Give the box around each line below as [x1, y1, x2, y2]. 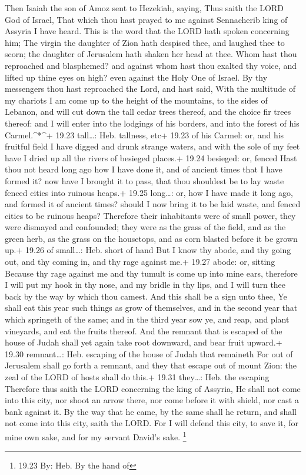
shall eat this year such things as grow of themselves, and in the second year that [5, 301, 298, 314]
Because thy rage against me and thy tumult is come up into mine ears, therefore [5, 267, 298, 279]
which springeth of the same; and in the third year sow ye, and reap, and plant [5, 313, 290, 325]
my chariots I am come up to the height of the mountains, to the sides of [5, 94, 268, 106]
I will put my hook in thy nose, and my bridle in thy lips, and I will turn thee [5, 278, 286, 291]
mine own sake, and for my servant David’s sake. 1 [5, 429, 187, 443]
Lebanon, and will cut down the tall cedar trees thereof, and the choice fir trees [5, 105, 291, 118]
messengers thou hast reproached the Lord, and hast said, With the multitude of [5, 82, 295, 95]
